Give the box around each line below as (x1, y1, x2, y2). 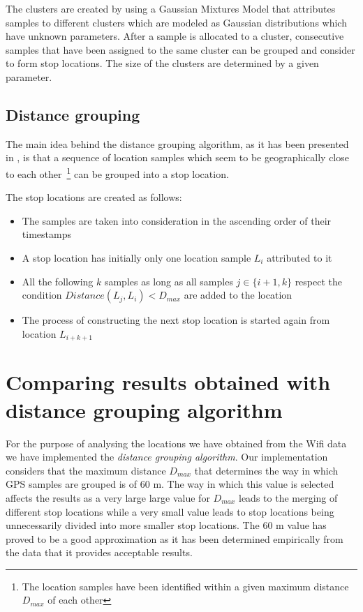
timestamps (22, 227, 71, 241)
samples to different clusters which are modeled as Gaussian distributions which (6, 15, 347, 29)
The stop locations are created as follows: (6, 190, 182, 204)
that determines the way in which (194, 463, 339, 477)
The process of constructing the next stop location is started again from (22, 313, 330, 327)
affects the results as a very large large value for (6, 490, 210, 505)
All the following (22, 274, 94, 288)
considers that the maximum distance (6, 463, 166, 477)
